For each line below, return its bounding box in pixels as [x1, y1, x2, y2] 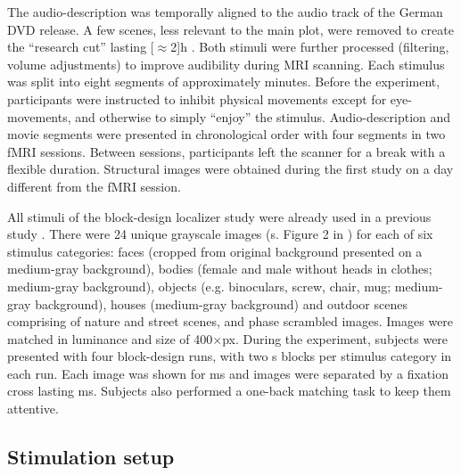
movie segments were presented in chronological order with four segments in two [7, 125, 446, 143]
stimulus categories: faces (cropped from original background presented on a [7, 242, 423, 260]
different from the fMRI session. [7, 176, 181, 195]
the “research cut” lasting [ [7, 37, 154, 56]
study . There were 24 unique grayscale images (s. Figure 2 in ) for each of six [7, 225, 433, 243]
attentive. [7, 399, 59, 418]
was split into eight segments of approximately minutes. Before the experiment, [7, 72, 440, 91]
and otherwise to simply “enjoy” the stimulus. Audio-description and [75, 107, 451, 126]
